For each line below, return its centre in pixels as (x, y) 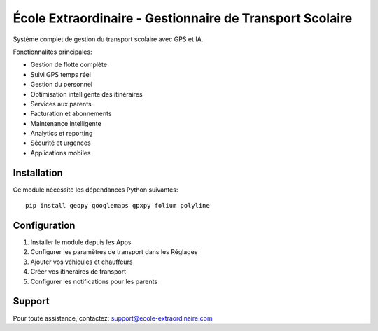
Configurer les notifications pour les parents (94, 281)
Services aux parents (61, 104)
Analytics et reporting (62, 134)
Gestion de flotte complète (69, 65)
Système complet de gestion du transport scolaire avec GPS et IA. (108, 39)
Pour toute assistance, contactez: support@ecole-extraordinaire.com (113, 318)
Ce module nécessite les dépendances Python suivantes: (96, 190)
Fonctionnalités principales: (52, 52)
